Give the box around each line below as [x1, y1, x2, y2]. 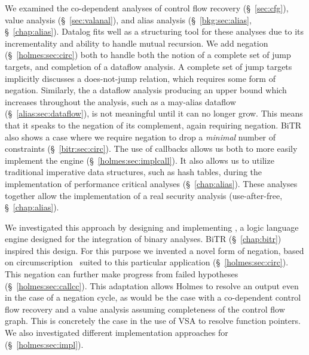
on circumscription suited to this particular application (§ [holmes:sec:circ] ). [5, 256, 289, 268]
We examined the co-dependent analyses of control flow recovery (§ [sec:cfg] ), [5, 2, 289, 14]
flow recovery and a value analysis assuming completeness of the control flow [5, 302, 285, 315]
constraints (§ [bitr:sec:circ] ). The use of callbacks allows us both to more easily [5, 142, 298, 155]
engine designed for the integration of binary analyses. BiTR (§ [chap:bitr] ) [5, 232, 282, 245]
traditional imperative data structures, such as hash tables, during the [5, 166, 262, 178]
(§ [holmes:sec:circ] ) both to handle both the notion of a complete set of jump [5, 48, 291, 61]
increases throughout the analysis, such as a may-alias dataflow [5, 95, 236, 108]
